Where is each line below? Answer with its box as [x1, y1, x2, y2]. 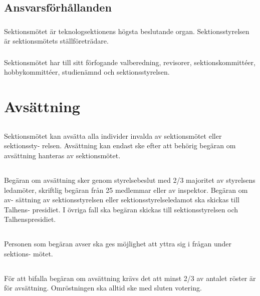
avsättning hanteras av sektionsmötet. [4, 150, 121, 160]
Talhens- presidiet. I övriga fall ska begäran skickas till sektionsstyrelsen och [4, 204, 238, 214]
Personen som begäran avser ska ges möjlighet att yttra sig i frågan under [4, 238, 231, 249]
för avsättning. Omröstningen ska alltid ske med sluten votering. [4, 282, 202, 293]
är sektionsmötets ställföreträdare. [4, 36, 109, 46]
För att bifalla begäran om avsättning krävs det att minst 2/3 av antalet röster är [4, 272, 256, 283]
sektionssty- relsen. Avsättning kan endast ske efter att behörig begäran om [4, 140, 236, 151]
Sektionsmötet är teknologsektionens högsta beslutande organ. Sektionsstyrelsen [4, 26, 249, 36]
